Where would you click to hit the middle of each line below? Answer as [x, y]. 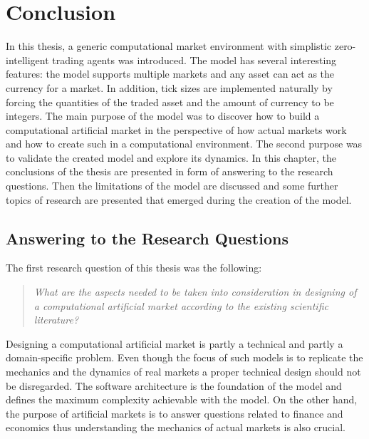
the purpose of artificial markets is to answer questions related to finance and [175, 413]
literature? [56, 320]
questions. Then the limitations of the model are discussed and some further [172, 186]
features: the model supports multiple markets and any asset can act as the [170, 74]
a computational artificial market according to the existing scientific [181, 305]
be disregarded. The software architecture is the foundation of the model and [174, 385]
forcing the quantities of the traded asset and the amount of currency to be [170, 102]
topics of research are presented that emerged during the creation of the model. [179, 199]
